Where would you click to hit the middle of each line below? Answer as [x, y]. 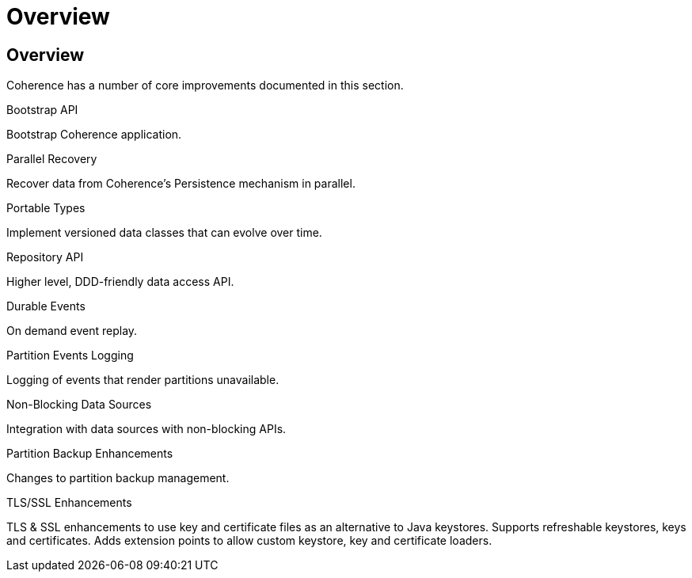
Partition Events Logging [70, 356]
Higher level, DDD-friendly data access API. [120, 282]
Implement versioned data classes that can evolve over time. [164, 233]
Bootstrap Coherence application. [94, 135]
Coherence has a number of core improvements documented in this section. [205, 86]
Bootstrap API [42, 110]
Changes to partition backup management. [118, 478]
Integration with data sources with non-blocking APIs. [146, 429]
